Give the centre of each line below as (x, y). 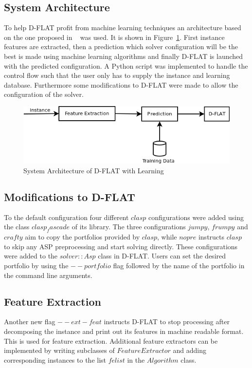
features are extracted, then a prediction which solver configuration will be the (121, 46)
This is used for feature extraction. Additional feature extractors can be (111, 340)
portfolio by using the (36, 266)
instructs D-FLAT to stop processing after (167, 322)
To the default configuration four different (66, 217)
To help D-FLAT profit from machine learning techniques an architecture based (123, 28)
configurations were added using (196, 217)
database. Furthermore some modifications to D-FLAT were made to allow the (121, 84)
